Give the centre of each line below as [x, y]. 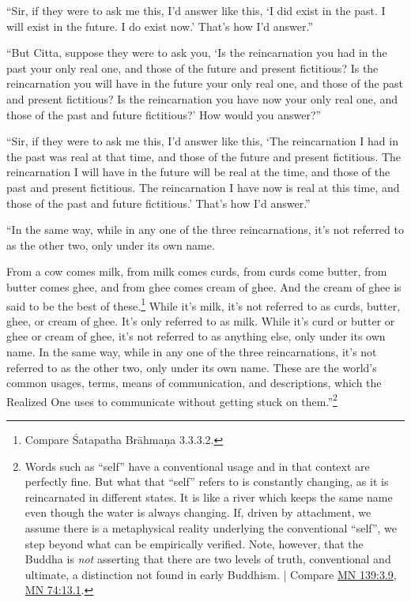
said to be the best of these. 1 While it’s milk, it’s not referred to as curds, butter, [204, 304]
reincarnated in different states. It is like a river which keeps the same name [209, 497]
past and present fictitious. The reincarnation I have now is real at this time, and [203, 187]
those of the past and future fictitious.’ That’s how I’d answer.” [158, 203]
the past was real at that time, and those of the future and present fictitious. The [204, 156]
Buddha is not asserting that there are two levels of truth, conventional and [208, 559]
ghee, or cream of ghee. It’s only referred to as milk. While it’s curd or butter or [201, 320]
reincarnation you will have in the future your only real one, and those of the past [205, 83]
